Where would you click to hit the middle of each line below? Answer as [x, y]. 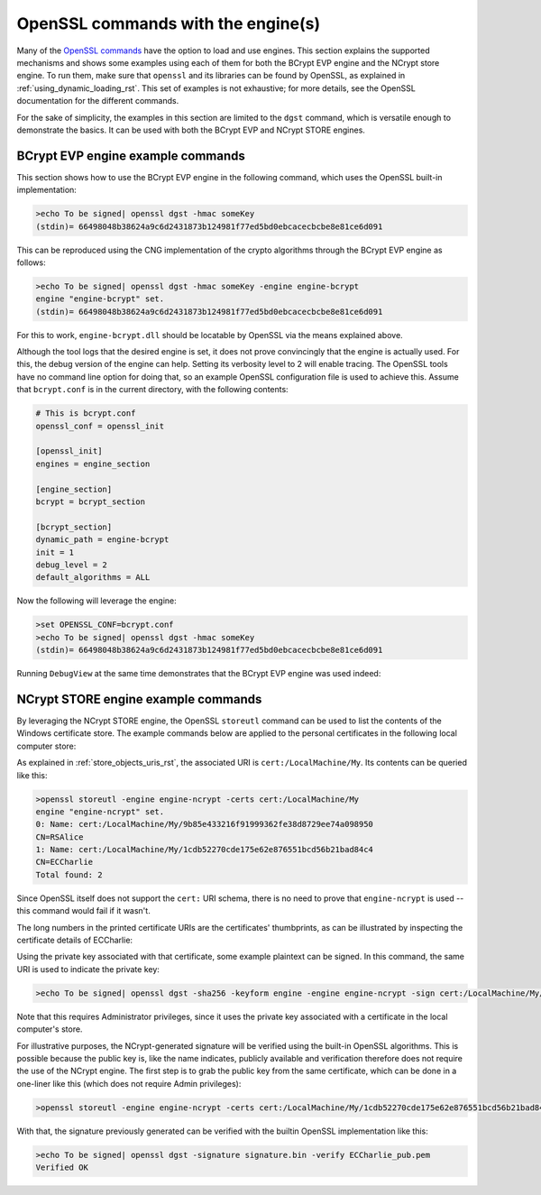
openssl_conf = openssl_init [100, 426]
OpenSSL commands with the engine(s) [169, 23]
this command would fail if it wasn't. [83, 911]
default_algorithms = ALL [93, 578]
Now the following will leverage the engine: [97, 601]
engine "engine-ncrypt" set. [100, 811]
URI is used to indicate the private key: [88, 969]
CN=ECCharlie [64, 862]
